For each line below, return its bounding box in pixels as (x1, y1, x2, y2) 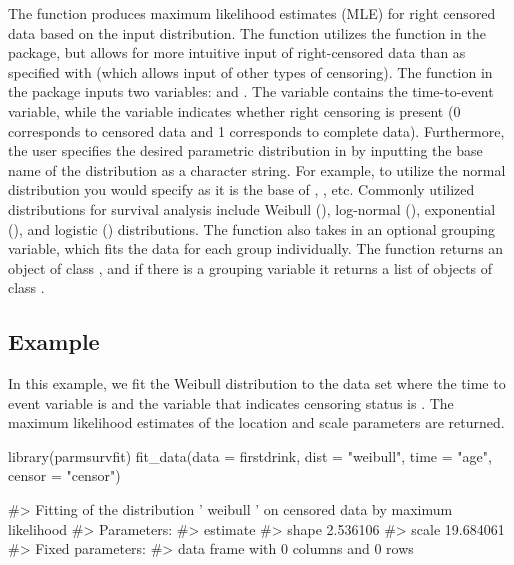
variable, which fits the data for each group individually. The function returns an (8, 238, 504, 259)
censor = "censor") (8, 465, 121, 486)
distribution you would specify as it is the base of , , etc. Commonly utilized (8, 179, 475, 200)
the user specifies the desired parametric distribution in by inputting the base (8, 140, 483, 161)
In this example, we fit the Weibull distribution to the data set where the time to (8, 373, 506, 394)
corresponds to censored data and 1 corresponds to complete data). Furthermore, (8, 120, 505, 141)
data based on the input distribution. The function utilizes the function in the (8, 22, 486, 43)
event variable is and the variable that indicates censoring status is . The (8, 392, 454, 413)
